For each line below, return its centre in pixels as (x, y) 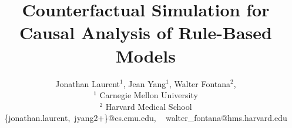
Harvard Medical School (149, 106)
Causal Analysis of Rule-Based (146, 32)
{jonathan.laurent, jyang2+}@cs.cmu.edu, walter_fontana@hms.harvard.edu (146, 118)
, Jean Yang (145, 83)
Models (146, 55)
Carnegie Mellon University (149, 95)
